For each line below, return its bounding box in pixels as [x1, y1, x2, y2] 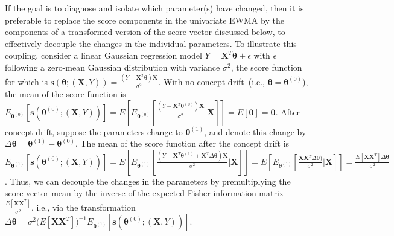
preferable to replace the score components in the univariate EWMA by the [5, 13, 284, 26]
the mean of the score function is [5, 88, 126, 100]
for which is [5, 75, 48, 88]
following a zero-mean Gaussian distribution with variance [5, 60, 220, 73]
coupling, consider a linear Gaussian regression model [5, 49, 202, 62]
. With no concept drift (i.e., [158, 75, 265, 88]
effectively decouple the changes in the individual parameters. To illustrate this [5, 37, 297, 49]
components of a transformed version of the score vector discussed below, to [5, 25, 285, 38]
